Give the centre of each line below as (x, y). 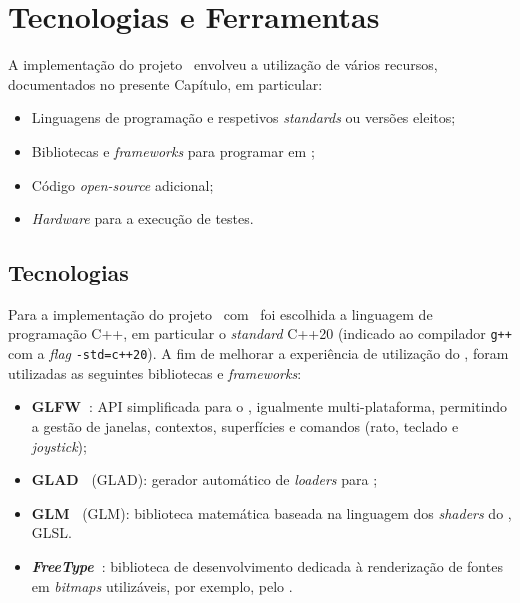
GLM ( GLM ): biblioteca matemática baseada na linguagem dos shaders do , (271, 512)
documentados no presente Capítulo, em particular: (165, 83)
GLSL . (51, 532)
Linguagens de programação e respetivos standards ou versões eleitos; (243, 117)
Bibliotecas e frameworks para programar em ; (173, 150)
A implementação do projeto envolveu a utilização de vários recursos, (223, 64)
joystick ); (59, 445)
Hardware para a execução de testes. (142, 218)
